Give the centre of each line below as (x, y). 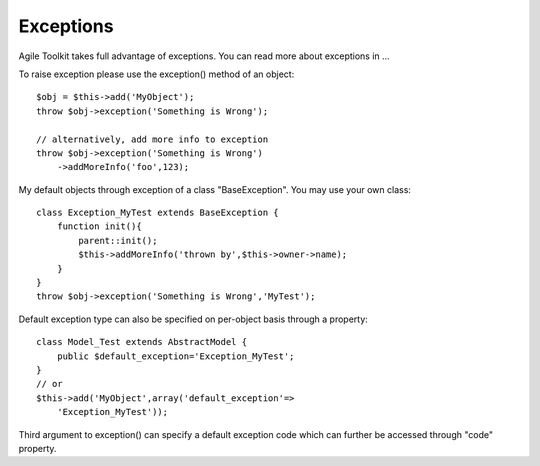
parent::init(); (118, 240)
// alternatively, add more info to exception (152, 139)
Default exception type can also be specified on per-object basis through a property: (193, 319)
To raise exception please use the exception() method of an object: (156, 74)
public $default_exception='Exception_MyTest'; (175, 356)
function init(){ (99, 226)
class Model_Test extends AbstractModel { (142, 342)
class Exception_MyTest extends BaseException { (157, 213)
